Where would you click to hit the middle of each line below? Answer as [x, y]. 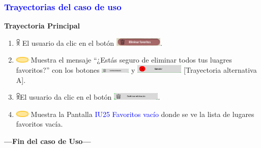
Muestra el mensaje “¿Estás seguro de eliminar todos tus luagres [131, 60]
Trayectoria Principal [42, 26]
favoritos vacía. [39, 124]
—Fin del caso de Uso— [48, 141]
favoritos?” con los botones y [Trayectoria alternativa [136, 70]
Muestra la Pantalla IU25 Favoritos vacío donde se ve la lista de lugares [142, 114]
